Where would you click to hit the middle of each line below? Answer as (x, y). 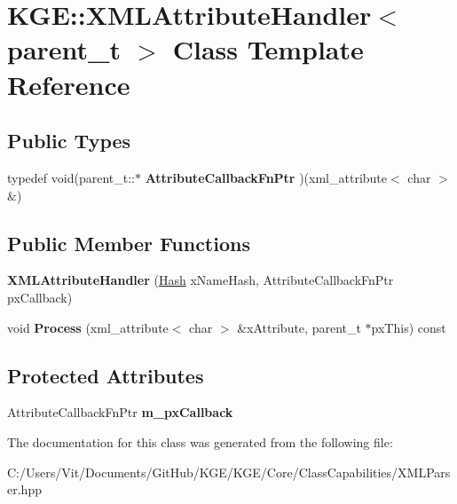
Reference (69, 84)
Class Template (268, 49)
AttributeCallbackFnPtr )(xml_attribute (266, 177)
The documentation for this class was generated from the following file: (200, 441)
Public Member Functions (129, 243)
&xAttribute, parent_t (299, 327)
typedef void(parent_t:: (71, 177)
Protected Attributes (106, 375)
